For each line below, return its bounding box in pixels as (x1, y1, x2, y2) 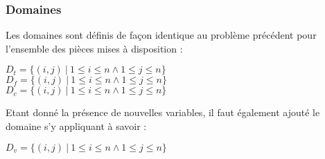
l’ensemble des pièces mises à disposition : (6, 41, 183, 55)
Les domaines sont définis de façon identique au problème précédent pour (6, 28, 317, 42)
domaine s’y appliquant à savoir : (6, 119, 147, 133)
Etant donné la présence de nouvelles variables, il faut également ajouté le (6, 105, 320, 120)
